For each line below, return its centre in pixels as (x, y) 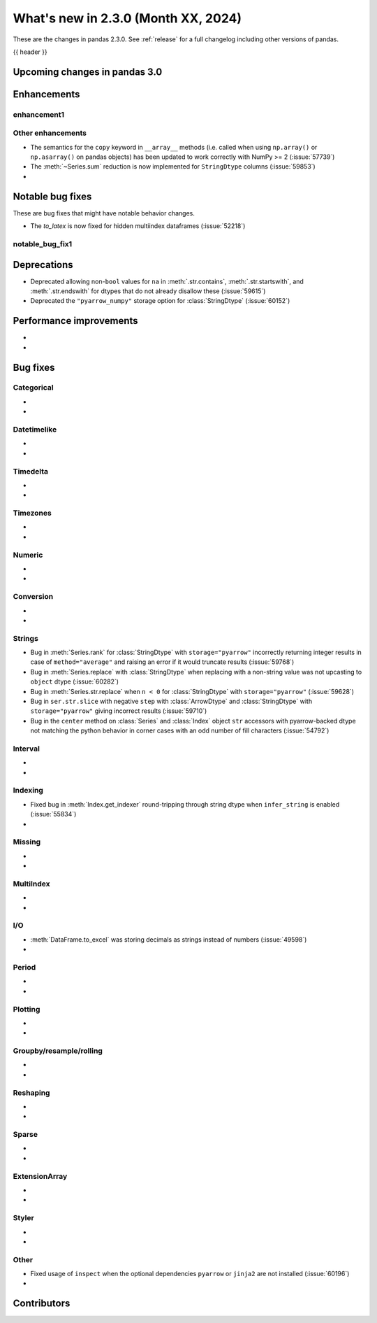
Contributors (42, 1304)
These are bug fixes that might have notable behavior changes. (104, 213)
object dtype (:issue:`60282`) (74, 681)
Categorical (33, 388)
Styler (23, 1218)
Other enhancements (50, 133)
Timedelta (31, 471)
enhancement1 (39, 114)
